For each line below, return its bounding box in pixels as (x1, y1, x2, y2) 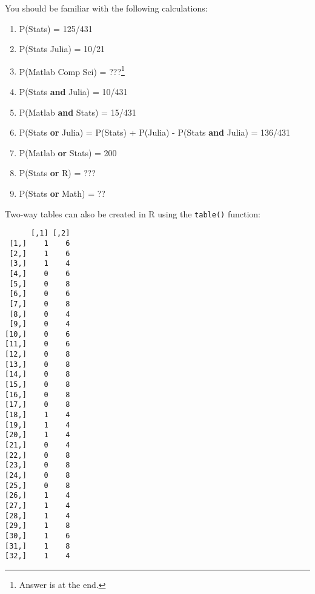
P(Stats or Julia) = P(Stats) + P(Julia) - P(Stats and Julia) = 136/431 (19, 126, 291, 139)
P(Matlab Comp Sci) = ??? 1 (19, 63, 125, 78)
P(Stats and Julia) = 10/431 (19, 85, 128, 98)
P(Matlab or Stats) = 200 (19, 146, 117, 159)
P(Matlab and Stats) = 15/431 (19, 105, 136, 118)
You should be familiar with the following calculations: (5, 2, 208, 14)
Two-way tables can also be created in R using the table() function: (5, 207, 260, 220)
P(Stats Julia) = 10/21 (19, 42, 105, 55)
